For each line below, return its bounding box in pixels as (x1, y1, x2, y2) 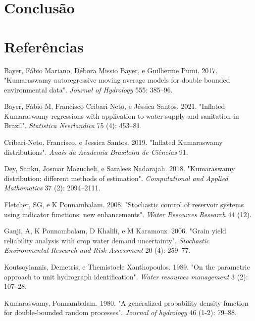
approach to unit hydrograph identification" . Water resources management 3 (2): (4, 271, 248, 281)
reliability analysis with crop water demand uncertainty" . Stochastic (4, 235, 209, 245)
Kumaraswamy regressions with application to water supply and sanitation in (4, 110, 239, 121)
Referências (4, 36, 84, 56)
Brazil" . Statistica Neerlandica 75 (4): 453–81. (4, 120, 142, 131)
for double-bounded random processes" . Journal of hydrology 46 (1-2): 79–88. (4, 307, 237, 318)
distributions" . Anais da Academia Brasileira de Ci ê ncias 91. (4, 146, 188, 157)
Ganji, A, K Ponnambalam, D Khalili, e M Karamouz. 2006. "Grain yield (4, 226, 226, 236)
